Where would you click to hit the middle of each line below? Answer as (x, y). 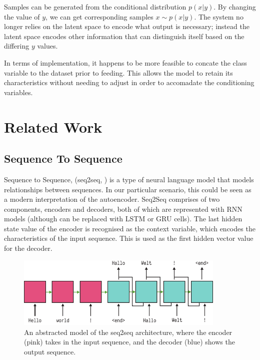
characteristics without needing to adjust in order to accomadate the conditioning (129, 82)
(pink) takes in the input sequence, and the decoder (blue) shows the (129, 342)
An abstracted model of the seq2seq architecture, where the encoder (128, 332)
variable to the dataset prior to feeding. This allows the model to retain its (118, 72)
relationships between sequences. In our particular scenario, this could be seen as (128, 189)
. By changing (235, 7)
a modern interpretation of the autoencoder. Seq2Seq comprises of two (112, 199)
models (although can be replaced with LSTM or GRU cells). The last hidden (123, 219)
